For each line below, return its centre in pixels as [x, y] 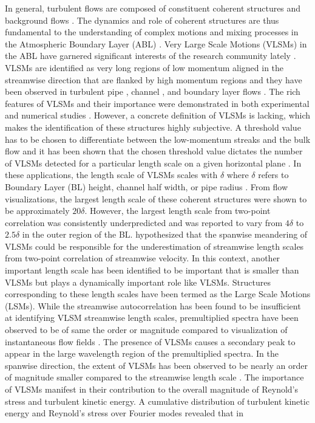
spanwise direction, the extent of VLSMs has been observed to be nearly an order [156, 365]
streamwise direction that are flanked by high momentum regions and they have [154, 79]
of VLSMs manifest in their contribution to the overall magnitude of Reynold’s [151, 389]
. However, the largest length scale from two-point [178, 211]
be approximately [37, 211]
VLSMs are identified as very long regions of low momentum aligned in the [144, 67]
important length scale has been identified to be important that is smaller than [152, 270]
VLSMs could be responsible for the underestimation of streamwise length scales [154, 246]
